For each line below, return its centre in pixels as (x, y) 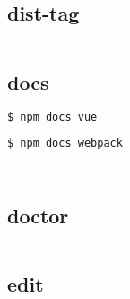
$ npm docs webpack (65, 144)
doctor (38, 215)
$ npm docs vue (52, 118)
